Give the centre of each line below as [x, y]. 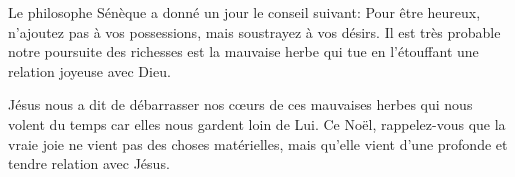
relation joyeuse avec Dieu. [89, 70]
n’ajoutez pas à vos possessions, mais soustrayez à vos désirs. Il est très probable [254, 31]
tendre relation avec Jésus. [89, 163]
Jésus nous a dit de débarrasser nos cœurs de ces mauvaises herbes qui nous [240, 104]
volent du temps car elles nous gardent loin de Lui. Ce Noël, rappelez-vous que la [257, 123]
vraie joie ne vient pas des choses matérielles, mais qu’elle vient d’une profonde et [258, 143]
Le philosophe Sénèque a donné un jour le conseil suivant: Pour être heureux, [244, 12]
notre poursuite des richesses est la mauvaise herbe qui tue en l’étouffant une [243, 51]
